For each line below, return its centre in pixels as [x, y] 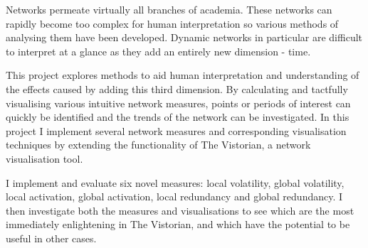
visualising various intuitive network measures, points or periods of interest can [178, 103]
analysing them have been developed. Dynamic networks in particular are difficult [184, 37]
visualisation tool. [44, 158]
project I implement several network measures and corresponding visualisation [176, 130]
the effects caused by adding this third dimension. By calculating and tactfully [177, 88]
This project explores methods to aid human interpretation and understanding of [183, 75]
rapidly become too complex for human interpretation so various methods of [172, 23]
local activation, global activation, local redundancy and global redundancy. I [174, 196]
